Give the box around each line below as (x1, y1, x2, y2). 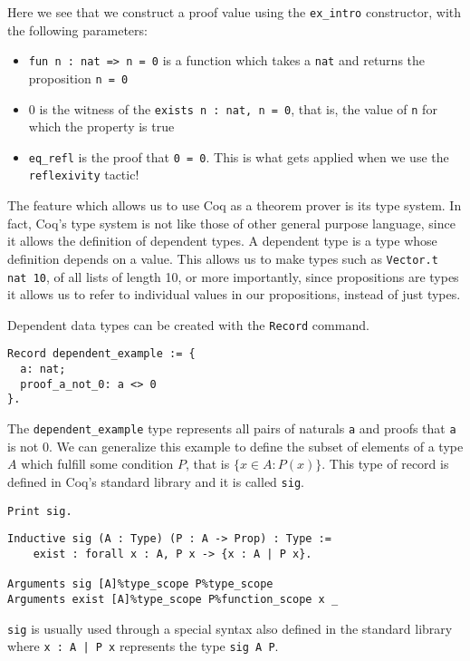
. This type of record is (321, 454, 449, 473)
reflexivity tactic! (28, 165, 139, 184)
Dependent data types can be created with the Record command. (7, 315, 369, 334)
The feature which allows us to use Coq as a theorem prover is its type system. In (7, 196, 462, 215)
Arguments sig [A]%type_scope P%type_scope (7, 578, 273, 591)
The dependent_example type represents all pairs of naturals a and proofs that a (7, 419, 456, 438)
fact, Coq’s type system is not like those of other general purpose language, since (7, 213, 456, 232)
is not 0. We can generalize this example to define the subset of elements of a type (7, 436, 464, 455)
